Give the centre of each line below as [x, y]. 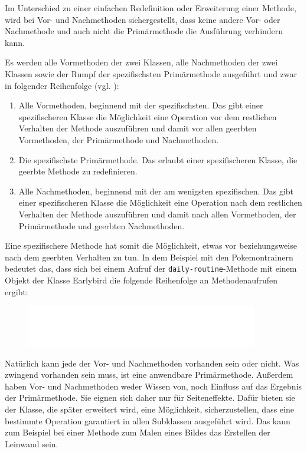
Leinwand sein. [32, 443]
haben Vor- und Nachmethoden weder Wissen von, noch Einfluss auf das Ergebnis [153, 386]
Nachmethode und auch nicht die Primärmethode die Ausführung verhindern [144, 31]
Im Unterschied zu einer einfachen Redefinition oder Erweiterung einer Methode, [151, 8]
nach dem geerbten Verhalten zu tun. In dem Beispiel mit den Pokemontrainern [149, 257]
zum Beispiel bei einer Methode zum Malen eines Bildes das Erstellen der [138, 432]
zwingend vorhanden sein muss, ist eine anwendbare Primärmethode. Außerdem [149, 375]
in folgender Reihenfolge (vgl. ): [62, 85]
